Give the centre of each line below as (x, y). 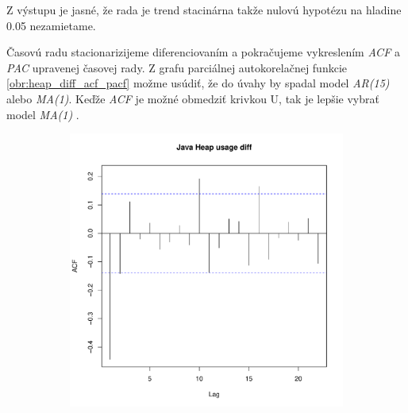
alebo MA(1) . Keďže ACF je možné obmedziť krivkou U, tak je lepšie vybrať (193, 98)
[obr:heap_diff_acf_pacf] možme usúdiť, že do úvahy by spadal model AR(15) (198, 83)
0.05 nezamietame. (51, 25)
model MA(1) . (43, 114)
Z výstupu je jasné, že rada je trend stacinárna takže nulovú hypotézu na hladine (204, 10)
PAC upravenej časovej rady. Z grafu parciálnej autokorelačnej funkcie (177, 67)
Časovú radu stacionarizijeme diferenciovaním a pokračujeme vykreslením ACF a (203, 52)
